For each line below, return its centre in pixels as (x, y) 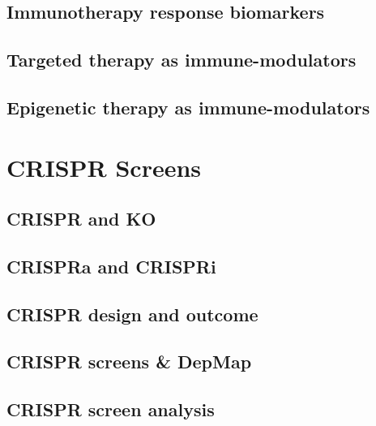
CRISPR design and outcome (132, 314)
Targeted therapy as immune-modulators (182, 60)
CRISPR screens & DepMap (129, 361)
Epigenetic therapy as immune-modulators (188, 107)
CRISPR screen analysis (111, 409)
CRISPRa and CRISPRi (111, 266)
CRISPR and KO (81, 219)
